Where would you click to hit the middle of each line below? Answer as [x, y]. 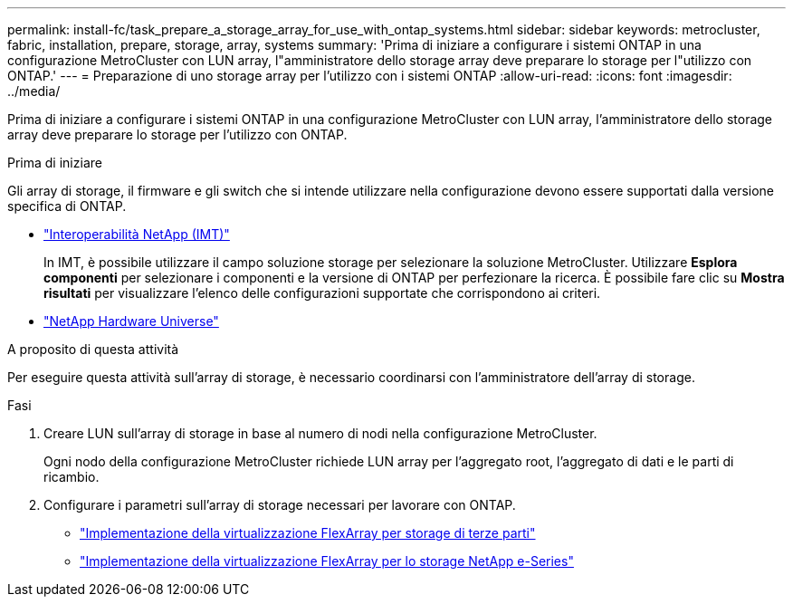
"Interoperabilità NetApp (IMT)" [137, 234]
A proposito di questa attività [93, 349]
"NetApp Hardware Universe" [131, 321]
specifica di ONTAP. [67, 206]
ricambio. [72, 477]
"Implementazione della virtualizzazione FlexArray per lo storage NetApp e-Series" [327, 561]
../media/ [34, 91]
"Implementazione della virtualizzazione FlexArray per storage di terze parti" [308, 533]
